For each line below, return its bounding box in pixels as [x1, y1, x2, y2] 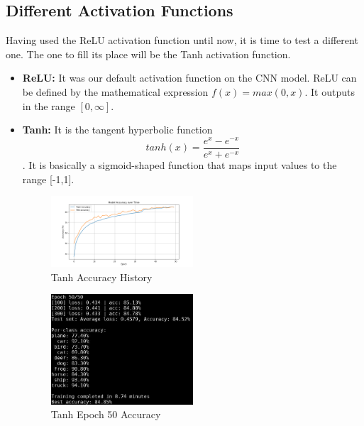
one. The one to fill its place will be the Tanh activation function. [6, 46, 291, 61]
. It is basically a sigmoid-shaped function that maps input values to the [22, 157, 337, 172]
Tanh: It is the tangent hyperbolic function [22, 122, 213, 137]
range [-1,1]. [22, 171, 75, 186]
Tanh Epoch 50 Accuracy [50, 407, 161, 422]
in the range [22, 98, 75, 113]
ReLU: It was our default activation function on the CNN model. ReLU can [22, 70, 357, 85]
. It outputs [304, 84, 355, 99]
